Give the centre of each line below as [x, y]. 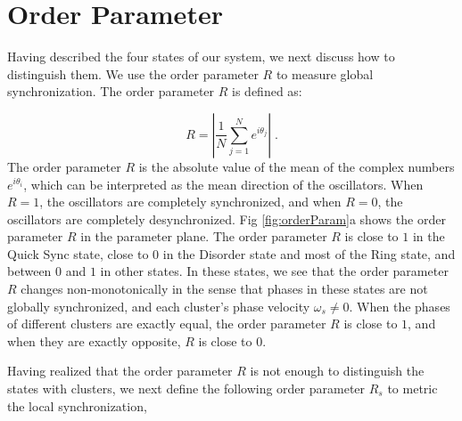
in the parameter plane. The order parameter [204, 236]
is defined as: [267, 91]
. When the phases [400, 306]
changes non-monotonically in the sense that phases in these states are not [224, 289]
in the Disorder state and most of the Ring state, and [309, 253]
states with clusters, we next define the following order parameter [186, 389]
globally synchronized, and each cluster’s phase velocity [159, 306]
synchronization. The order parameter [111, 91]
